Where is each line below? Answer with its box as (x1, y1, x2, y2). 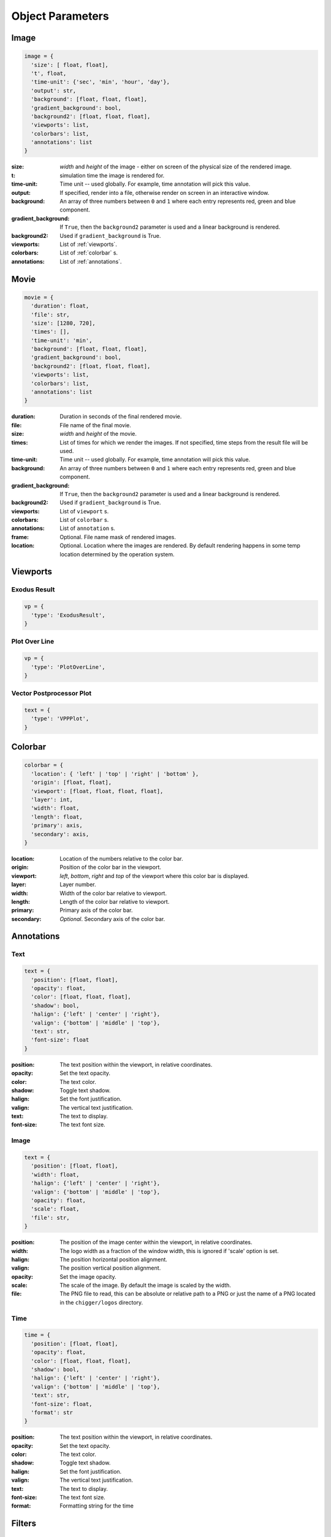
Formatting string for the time (59, 1502, 134, 1509)
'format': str (31, 1409, 74, 1416)
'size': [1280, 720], (31, 320, 96, 326)
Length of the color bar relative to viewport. (59, 898, 170, 905)
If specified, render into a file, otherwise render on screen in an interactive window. (59, 189, 270, 196)
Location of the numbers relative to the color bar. (59, 855, 183, 862)
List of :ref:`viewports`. (59, 240, 118, 248)
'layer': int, (31, 796, 74, 803)
